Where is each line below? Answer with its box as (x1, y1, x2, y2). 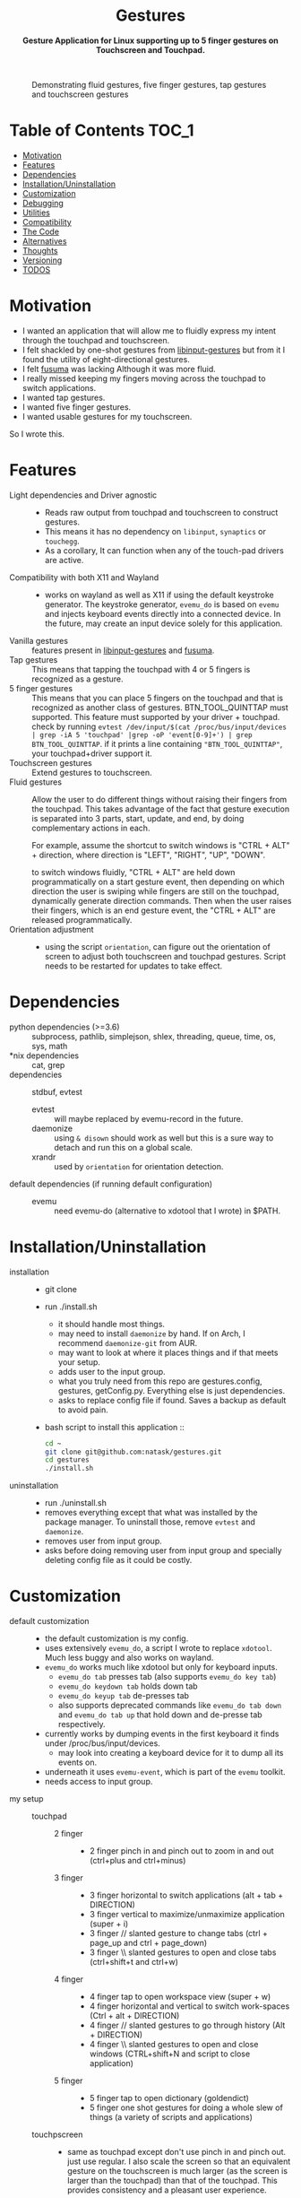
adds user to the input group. (57, 1366, 166, 1377)
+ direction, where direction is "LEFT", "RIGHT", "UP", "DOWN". (31, 849, 266, 860)
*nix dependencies (9, 1050, 79, 1061)
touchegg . (44, 535, 81, 546)
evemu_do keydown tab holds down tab (57, 1681, 199, 1691)
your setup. (57, 1356, 101, 1368)
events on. (57, 1757, 97, 1768)
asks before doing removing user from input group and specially (44, 1545, 282, 1556)
